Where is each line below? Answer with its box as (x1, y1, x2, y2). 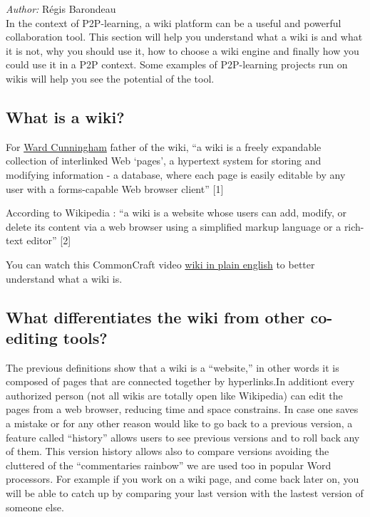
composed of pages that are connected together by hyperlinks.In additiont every (6, 374, 355, 389)
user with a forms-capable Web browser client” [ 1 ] (6, 181, 224, 196)
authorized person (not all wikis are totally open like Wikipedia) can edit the (6, 387, 343, 402)
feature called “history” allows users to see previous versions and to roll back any (6, 429, 360, 444)
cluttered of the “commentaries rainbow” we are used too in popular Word (6, 457, 332, 472)
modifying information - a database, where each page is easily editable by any (6, 167, 346, 182)
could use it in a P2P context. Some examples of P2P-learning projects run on (6, 57, 348, 72)
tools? (63, 326, 108, 348)
